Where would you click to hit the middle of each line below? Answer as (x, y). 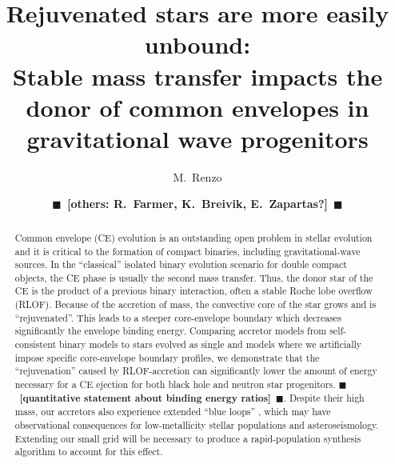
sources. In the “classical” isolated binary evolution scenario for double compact (181, 264)
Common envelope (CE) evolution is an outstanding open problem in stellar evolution (194, 237)
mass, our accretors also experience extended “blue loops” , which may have (173, 412)
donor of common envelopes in (197, 107)
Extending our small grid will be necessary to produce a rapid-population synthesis (188, 438)
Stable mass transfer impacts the (197, 76)
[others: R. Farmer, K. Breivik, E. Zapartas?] (197, 204)
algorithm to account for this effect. (89, 452)
